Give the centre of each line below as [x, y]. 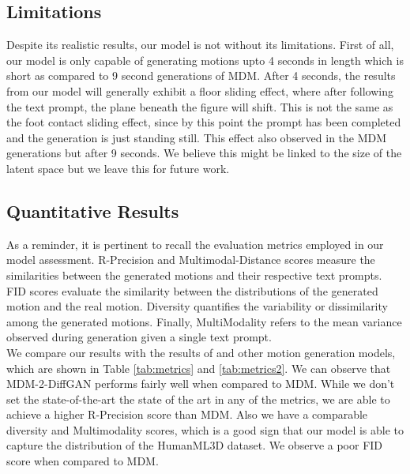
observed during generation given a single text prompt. [139, 337]
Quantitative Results [93, 211]
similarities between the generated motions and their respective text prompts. [194, 275]
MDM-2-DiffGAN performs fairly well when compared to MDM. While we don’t [201, 384]
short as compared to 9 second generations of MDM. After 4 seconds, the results [201, 75]
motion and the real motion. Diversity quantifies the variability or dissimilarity [197, 306]
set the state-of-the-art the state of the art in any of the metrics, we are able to [198, 399]
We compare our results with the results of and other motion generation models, [201, 352]
